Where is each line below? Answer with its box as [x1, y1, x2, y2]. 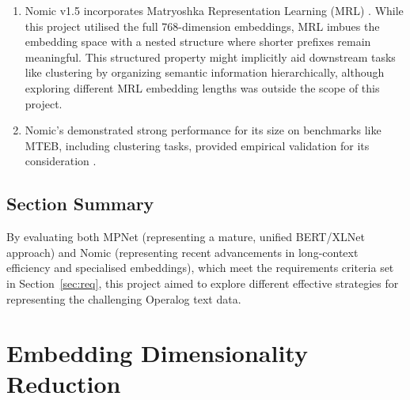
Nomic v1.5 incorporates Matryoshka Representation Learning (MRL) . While [25, 2, 404, 18]
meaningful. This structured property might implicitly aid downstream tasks [25, 48, 396, 65]
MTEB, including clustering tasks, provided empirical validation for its [25, 137, 370, 153]
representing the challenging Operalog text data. [6, 290, 241, 307]
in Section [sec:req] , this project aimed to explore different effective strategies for [6, 274, 399, 291]
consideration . [25, 153, 97, 169]
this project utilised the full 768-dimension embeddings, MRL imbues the [25, 17, 380, 34]
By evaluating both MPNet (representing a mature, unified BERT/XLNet [6, 228, 365, 245]
